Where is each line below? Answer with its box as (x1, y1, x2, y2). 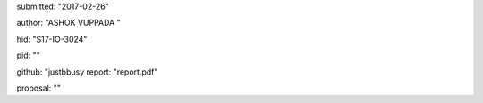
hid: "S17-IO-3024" (16, 34, 88, 44)
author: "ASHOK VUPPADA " (16, 18, 121, 28)
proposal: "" (16, 83, 62, 93)
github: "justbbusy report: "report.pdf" (16, 67, 158, 77)
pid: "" (16, 50, 40, 61)
